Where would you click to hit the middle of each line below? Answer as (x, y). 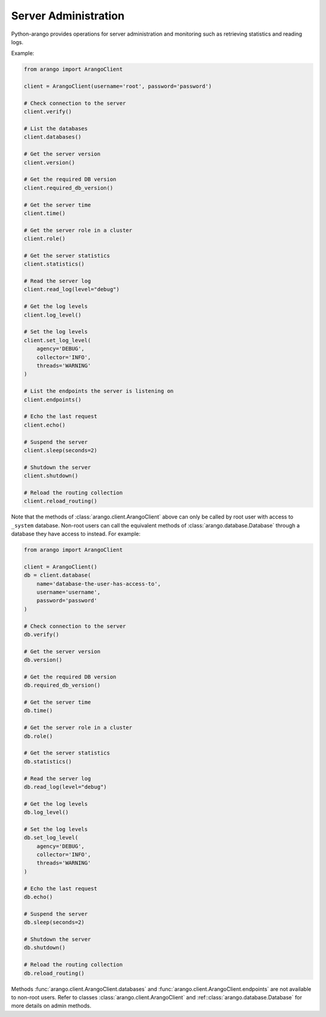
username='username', (69, 592)
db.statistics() (48, 761)
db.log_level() (46, 813)
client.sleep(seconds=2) (61, 450)
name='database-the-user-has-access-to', (99, 584)
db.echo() (38, 897)
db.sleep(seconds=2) (54, 922)
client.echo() (45, 425)
